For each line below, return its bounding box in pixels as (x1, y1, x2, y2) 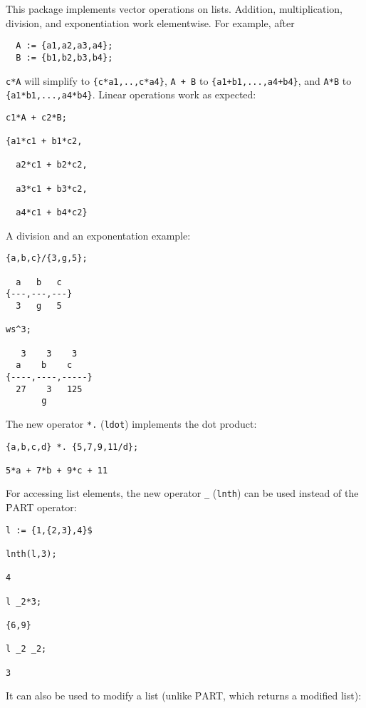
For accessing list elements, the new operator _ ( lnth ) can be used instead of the (6, 486, 359, 501)
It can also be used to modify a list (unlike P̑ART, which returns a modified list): (6, 688, 362, 703)
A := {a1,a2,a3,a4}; (16, 41, 113, 51)
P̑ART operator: (6, 500, 77, 515)
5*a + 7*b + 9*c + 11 (6, 465, 108, 476)
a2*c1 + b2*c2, (16, 160, 88, 170)
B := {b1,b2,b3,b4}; (16, 52, 113, 63)
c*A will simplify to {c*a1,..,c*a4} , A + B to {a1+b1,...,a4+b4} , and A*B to (6, 73, 352, 88)
